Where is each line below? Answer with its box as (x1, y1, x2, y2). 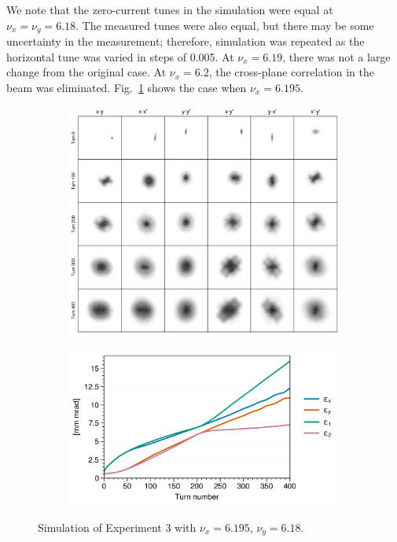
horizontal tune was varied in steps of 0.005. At (6, 48, 234, 65)
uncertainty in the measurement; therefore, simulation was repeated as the (6, 33, 365, 50)
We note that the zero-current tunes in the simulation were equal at (6, 2, 333, 17)
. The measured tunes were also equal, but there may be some (75, 17, 374, 33)
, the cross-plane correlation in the (208, 64, 374, 80)
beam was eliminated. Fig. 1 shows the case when (6, 79, 247, 95)
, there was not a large (282, 48, 391, 65)
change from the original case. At (6, 64, 167, 80)
